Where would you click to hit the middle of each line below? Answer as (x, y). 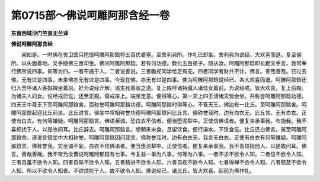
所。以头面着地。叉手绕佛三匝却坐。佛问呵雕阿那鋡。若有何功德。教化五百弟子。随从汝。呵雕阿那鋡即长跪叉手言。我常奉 (159, 63)
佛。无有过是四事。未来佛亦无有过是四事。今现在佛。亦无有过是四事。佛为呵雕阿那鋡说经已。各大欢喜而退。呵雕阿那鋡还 (159, 79)
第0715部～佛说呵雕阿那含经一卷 (90, 15)
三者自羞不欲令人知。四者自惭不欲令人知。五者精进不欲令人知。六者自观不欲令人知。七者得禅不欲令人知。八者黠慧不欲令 (159, 162)
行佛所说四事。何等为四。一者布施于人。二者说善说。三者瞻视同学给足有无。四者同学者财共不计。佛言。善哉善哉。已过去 (159, 72)
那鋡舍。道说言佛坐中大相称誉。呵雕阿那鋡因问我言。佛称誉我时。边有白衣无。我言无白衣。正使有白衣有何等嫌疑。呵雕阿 (159, 138)
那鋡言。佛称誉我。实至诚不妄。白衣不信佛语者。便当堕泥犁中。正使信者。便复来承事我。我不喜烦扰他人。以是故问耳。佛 (159, 146)
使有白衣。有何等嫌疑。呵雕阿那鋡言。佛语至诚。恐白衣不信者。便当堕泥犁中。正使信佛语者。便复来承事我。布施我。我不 (159, 121)
